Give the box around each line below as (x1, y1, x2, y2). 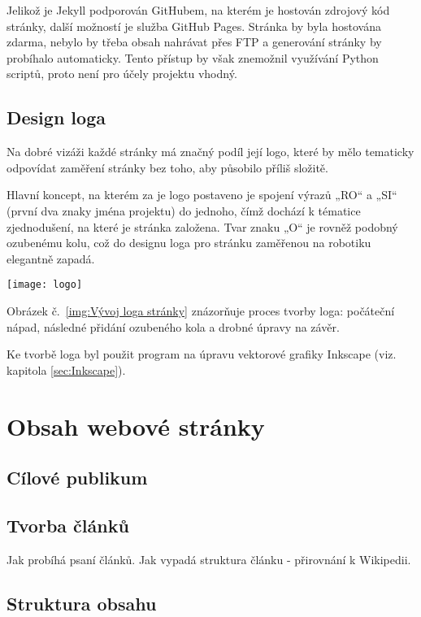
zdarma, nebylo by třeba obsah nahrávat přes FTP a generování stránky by (7, 33, 382, 50)
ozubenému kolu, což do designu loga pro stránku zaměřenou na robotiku (7, 234, 371, 251)
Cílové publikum (7, 465, 148, 490)
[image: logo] (7, 279, 83, 291)
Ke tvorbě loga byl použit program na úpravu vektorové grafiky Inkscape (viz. (7, 345, 397, 363)
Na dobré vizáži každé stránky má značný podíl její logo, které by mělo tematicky (7, 143, 414, 160)
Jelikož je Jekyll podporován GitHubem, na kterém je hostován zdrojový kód (7, 2, 390, 18)
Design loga (7, 105, 106, 130)
